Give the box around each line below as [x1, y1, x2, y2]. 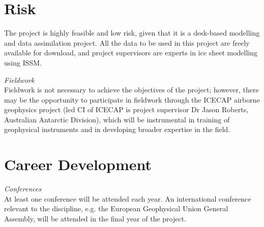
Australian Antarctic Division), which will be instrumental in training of [4, 114, 230, 124]
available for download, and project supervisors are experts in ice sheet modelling [4, 47, 258, 58]
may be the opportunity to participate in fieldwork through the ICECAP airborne [4, 94, 260, 105]
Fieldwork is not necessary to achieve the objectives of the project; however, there [4, 84, 259, 95]
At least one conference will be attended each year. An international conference [4, 193, 251, 204]
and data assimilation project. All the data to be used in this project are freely [4, 37, 250, 48]
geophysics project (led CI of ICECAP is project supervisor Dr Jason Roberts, [4, 104, 249, 115]
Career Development [4, 154, 152, 175]
